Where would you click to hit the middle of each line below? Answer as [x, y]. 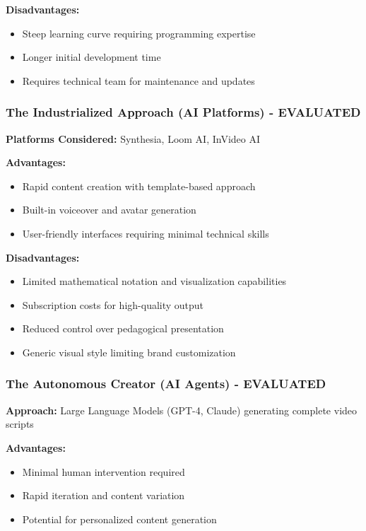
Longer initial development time [91, 57]
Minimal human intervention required [104, 471]
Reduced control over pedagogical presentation [123, 328]
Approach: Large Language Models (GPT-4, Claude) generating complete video [182, 410]
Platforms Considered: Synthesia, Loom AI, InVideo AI [133, 138]
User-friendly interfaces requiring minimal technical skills [146, 233]
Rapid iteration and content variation [104, 495]
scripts [20, 424]
